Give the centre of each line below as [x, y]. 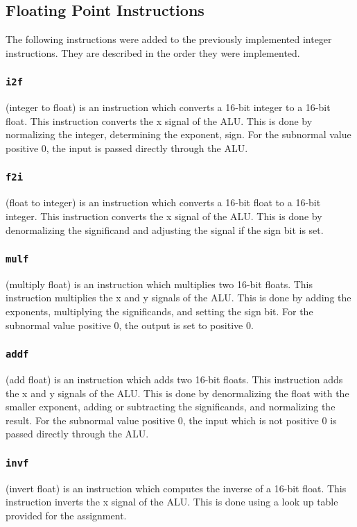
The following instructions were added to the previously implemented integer [169, 39]
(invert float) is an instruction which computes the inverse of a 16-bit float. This [176, 488]
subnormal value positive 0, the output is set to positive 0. [130, 325]
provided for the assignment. [66, 515]
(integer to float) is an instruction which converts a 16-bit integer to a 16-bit [168, 107]
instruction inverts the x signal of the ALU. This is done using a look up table [172, 502]
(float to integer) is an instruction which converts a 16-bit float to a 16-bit [163, 202]
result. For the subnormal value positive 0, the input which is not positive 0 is [171, 420]
